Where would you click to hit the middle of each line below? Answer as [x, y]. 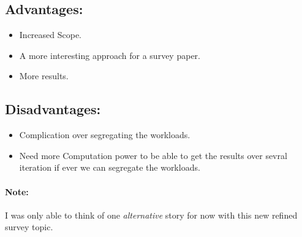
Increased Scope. [51, 35]
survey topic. [29, 227]
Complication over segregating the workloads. [105, 135]
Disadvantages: [53, 109]
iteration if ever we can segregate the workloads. [110, 167]
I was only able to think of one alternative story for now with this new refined [151, 215]
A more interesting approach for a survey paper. [110, 55]
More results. [44, 76]
